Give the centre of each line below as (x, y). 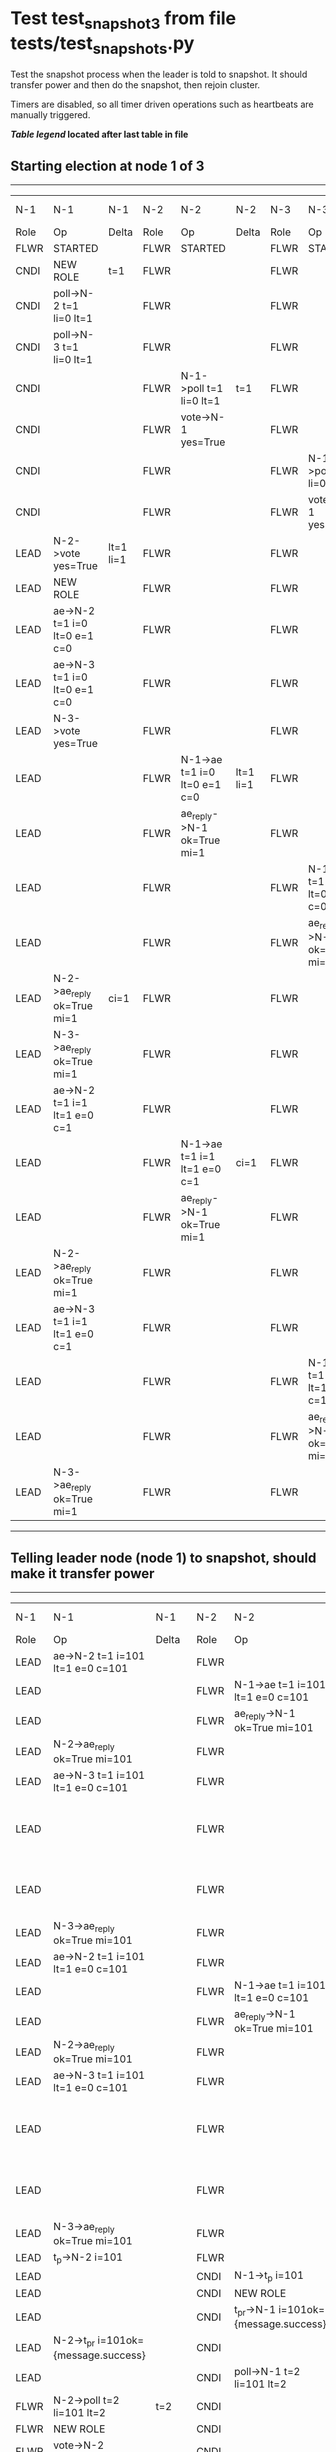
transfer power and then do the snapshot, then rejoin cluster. (135, 85)
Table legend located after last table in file (99, 134)
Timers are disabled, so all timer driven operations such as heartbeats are (162, 104)
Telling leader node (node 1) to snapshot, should (163, 1557)
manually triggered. (50, 115)
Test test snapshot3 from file (123, 20)
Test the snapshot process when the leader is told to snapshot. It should (159, 74)
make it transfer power (82, 1573)
